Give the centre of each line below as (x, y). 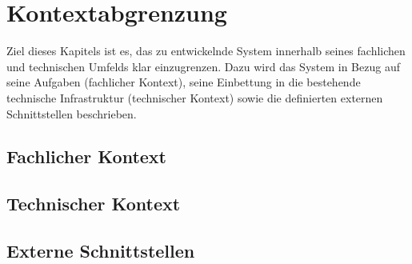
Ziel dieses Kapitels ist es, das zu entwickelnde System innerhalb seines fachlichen (206, 51)
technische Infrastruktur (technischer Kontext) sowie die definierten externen (195, 97)
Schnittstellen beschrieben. (72, 113)
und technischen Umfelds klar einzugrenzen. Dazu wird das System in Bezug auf (203, 66)
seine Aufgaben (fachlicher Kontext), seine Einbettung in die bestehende (184, 82)
